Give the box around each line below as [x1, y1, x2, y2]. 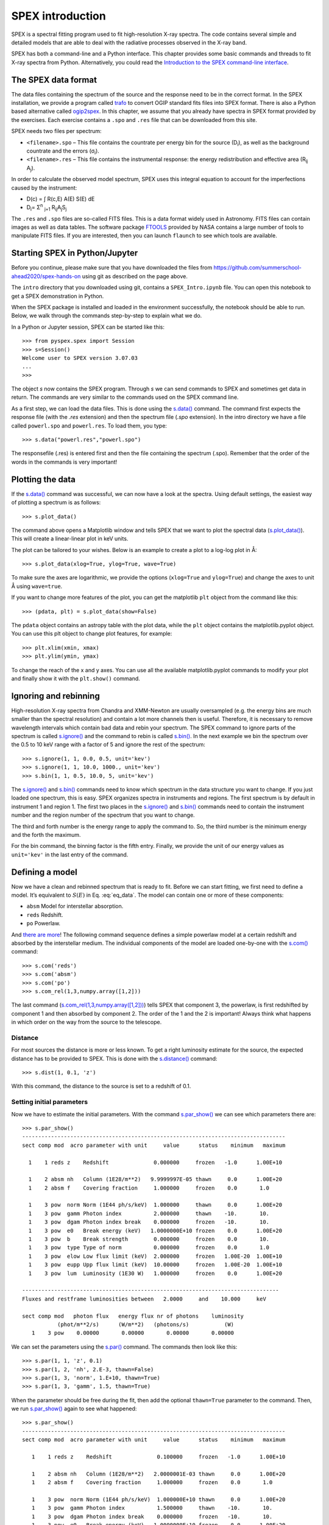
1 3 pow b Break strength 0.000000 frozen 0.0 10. [28, 1236, 270, 1243]
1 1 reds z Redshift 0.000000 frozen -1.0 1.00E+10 [28, 1159, 283, 1166]
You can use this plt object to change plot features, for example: [11, 630, 172, 637]
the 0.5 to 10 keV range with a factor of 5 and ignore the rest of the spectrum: [11, 741, 205, 748]
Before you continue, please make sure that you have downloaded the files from [11, 264, 213, 271]
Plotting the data [11, 474, 76, 484]
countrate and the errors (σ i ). [26, 147, 100, 156]
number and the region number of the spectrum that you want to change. [11, 811, 195, 819]
